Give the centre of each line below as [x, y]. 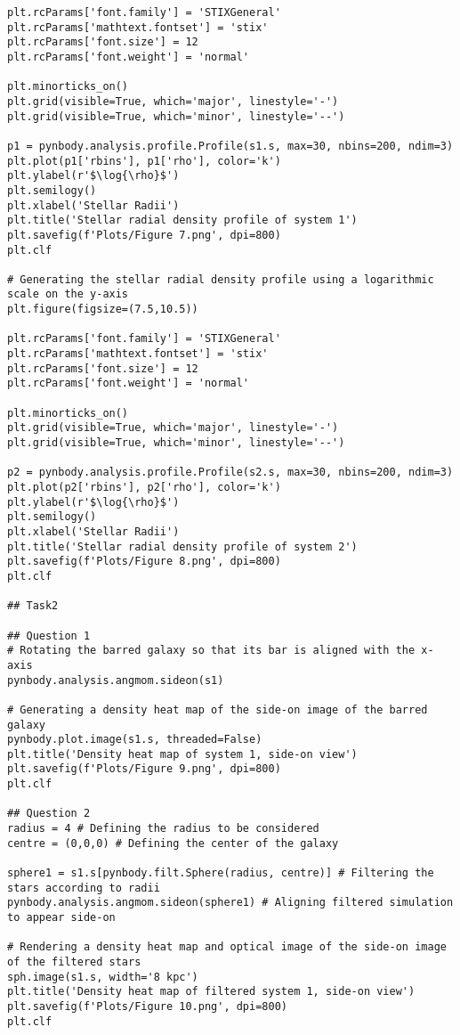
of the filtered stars [74, 962]
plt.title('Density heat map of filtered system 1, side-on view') [211, 992]
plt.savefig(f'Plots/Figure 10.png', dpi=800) [147, 1006]
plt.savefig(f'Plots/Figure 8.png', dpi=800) [144, 562]
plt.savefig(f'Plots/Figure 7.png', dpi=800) [144, 235]
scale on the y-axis [68, 294]
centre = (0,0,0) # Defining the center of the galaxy [173, 843]
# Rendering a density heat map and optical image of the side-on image [227, 947]
